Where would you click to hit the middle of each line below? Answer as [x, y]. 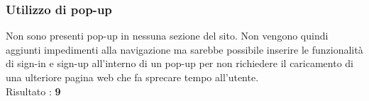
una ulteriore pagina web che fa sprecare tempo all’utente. [132, 77]
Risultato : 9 [33, 91]
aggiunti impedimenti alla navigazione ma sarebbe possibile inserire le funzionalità [184, 49]
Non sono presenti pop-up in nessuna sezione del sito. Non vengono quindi [167, 36]
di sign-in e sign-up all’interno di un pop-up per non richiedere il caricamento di [180, 63]
